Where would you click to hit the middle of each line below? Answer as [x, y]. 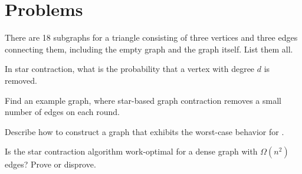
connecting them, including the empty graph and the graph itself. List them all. [149, 49]
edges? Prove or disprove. [50, 164]
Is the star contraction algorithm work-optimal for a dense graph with [131, 151]
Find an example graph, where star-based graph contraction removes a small [143, 100]
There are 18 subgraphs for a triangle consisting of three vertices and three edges [151, 37]
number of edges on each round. [62, 112]
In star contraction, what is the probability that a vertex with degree [130, 69]
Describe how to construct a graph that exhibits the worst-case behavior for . [145, 131]
